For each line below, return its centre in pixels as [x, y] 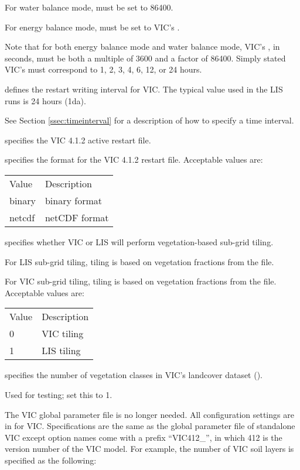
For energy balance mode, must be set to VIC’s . [92, 27]
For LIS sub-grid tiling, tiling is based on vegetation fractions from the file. [139, 261]
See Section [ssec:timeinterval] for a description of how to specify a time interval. [149, 120]
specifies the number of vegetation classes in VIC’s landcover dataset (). [134, 375]
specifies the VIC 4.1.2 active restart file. [78, 140]
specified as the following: [51, 460]
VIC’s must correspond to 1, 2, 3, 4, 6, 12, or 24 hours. [103, 69]
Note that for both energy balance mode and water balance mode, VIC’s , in [142, 47]
